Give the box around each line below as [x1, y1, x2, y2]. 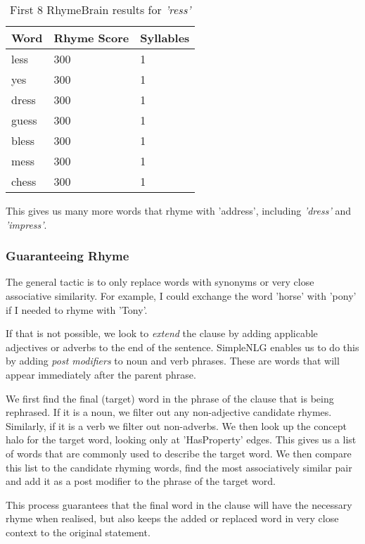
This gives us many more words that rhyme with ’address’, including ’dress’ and [6, 203, 351, 217]
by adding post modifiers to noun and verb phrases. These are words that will [6, 353, 340, 368]
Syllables [140, 30, 190, 46]
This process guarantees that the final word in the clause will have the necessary [6, 497, 352, 512]
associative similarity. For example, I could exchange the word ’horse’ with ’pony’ [6, 289, 357, 303]
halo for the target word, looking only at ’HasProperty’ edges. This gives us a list [6, 432, 357, 447]
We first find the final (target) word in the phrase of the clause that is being [6, 391, 334, 405]
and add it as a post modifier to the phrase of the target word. [6, 474, 276, 488]
